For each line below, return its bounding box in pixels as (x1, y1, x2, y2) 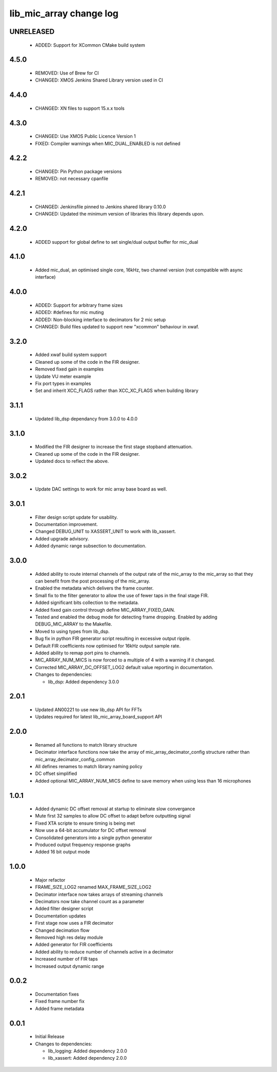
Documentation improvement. (35, 521, 98, 528)
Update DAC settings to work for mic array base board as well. (35, 486, 167, 492)
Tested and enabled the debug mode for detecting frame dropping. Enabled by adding (35, 614, 217, 620)
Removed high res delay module (35, 934, 104, 940)
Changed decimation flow (35, 927, 90, 933)
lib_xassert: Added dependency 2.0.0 (48, 1055, 127, 1061)
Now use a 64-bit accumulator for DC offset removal (35, 827, 146, 833)
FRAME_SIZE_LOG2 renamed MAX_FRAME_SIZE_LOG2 (35, 884, 151, 890)
